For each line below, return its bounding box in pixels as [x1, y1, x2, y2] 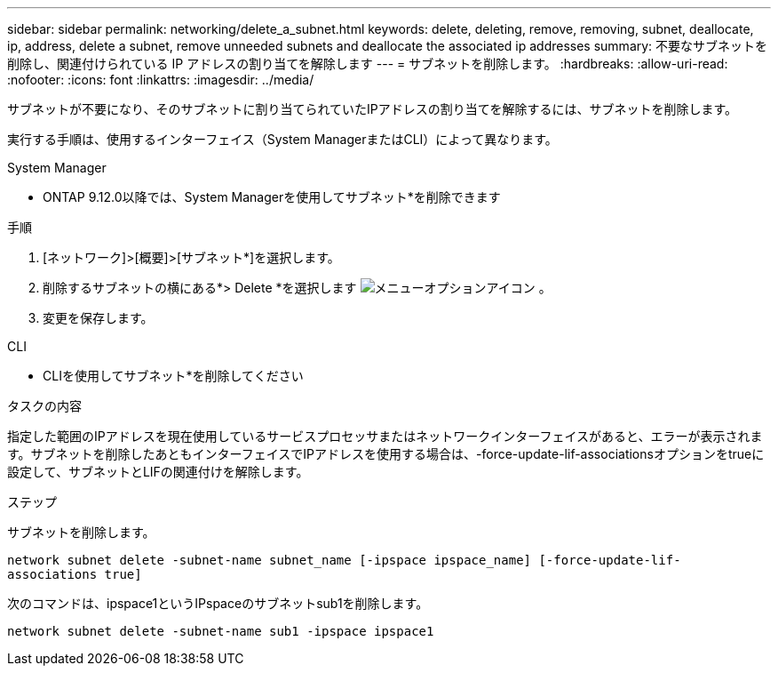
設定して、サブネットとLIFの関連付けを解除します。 [7, 464, 309, 479]
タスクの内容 [7, 398, 82, 413]
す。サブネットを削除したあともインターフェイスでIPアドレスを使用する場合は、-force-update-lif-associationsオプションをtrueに [7, 446, 765, 461]
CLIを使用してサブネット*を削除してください [43, 368, 304, 383]
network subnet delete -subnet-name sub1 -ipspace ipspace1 [7, 624, 434, 638]
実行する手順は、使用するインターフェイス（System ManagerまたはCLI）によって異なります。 [7, 132, 558, 147]
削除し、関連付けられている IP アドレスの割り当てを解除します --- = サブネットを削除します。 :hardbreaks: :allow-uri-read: [7, 56, 728, 71]
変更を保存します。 [43, 310, 154, 325]
